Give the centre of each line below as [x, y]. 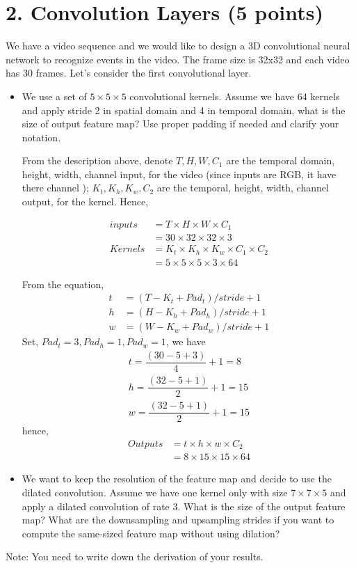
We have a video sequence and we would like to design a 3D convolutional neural [178, 46]
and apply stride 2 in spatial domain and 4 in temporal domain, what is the [184, 110]
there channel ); [55, 188]
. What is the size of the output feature [261, 506]
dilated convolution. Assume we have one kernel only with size [155, 492]
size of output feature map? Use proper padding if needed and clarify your [180, 124]
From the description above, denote [97, 160]
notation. [41, 137]
